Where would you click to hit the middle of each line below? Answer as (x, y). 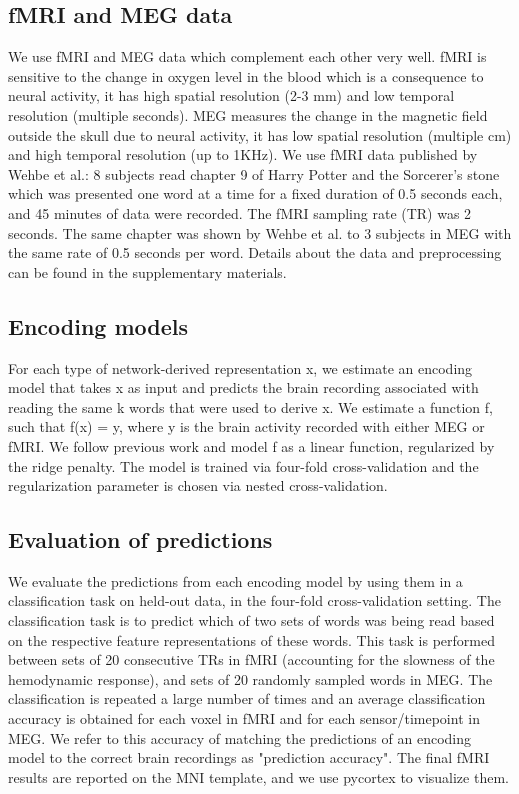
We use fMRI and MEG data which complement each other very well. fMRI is (247, 56)
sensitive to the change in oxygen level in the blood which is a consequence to (246, 75)
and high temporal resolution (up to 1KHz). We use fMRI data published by (243, 154)
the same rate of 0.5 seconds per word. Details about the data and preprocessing (255, 252)
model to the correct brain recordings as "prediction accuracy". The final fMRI (249, 757)
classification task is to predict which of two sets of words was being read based (251, 620)
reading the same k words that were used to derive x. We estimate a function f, (250, 406)
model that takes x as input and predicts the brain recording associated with (243, 387)
